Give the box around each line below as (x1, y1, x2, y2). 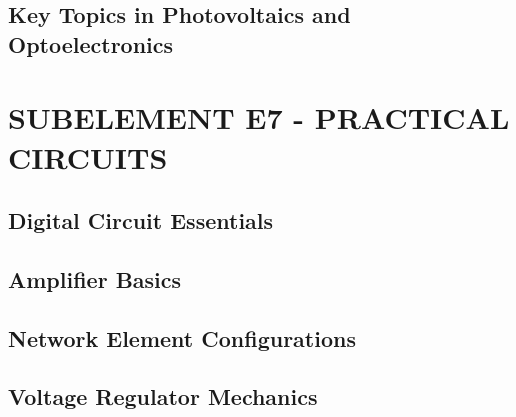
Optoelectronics (8, 28, 174, 59)
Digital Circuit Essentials (8, 205, 274, 236)
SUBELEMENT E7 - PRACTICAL (8, 97, 510, 138)
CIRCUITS (8, 136, 168, 177)
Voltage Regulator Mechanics (8, 381, 318, 412)
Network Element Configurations (8, 322, 356, 353)
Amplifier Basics (8, 263, 182, 294)
